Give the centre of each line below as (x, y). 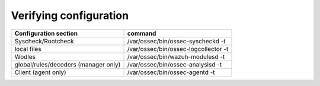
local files (28, 49)
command (142, 33)
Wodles (25, 56)
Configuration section (46, 33)
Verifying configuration (70, 15)
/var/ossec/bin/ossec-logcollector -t (178, 49)
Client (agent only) (40, 72)
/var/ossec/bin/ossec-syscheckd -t (176, 41)
